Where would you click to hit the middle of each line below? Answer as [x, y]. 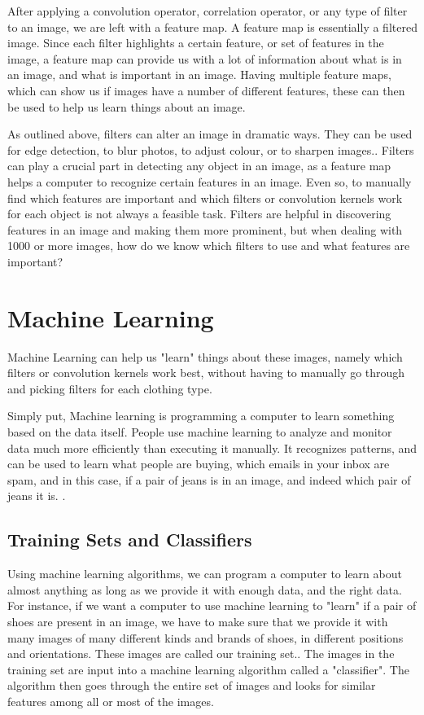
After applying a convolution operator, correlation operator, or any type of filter [208, 11]
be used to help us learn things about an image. [127, 106]
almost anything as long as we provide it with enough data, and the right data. [205, 589]
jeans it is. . [37, 496]
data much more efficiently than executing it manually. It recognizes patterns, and [212, 447]
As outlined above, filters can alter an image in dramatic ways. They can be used [210, 134]
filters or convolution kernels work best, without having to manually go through [206, 373]
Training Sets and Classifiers [130, 540]
